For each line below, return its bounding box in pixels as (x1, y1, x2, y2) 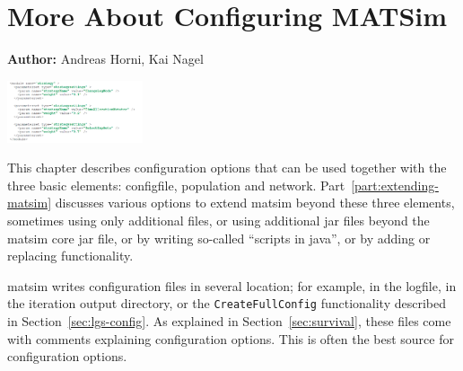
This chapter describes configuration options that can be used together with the (7, 158, 447, 177)
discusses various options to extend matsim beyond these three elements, (55, 193, 455, 212)
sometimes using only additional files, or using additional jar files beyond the (7, 210, 430, 229)
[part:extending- (351, 175, 439, 194)
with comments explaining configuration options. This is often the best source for (7, 329, 454, 348)
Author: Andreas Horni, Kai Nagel (7, 49, 204, 68)
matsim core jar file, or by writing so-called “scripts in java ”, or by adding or (7, 228, 431, 247)
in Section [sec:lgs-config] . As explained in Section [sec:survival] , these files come (7, 312, 451, 331)
